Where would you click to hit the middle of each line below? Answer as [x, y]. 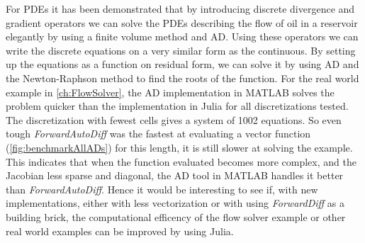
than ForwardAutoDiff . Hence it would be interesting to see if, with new [162, 189]
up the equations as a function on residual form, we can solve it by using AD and [182, 64]
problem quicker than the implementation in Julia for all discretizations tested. [177, 106]
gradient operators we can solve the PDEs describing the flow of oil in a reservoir [182, 22]
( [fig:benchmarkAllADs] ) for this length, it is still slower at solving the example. [179, 147]
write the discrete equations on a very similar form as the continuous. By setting [181, 50]
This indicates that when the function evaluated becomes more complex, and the [181, 161]
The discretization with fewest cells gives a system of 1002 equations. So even [174, 119]
